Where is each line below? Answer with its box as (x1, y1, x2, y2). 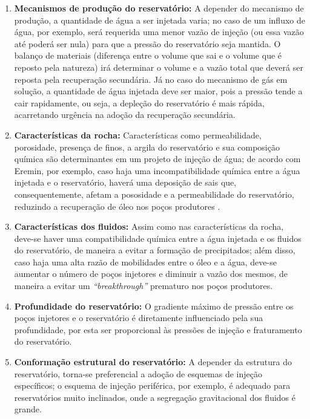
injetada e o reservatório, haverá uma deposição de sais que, (14, 176, 237, 189)
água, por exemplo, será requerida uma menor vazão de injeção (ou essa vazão (14, 25, 304, 38)
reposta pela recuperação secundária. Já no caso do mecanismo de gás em (14, 73, 288, 85)
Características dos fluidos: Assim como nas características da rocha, (14, 220, 284, 233)
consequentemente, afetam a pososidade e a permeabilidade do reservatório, (14, 187, 294, 200)
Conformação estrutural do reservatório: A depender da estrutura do (14, 356, 292, 368)
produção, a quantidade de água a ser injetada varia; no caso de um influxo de (14, 13, 305, 26)
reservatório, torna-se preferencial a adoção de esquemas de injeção (14, 367, 263, 380)
